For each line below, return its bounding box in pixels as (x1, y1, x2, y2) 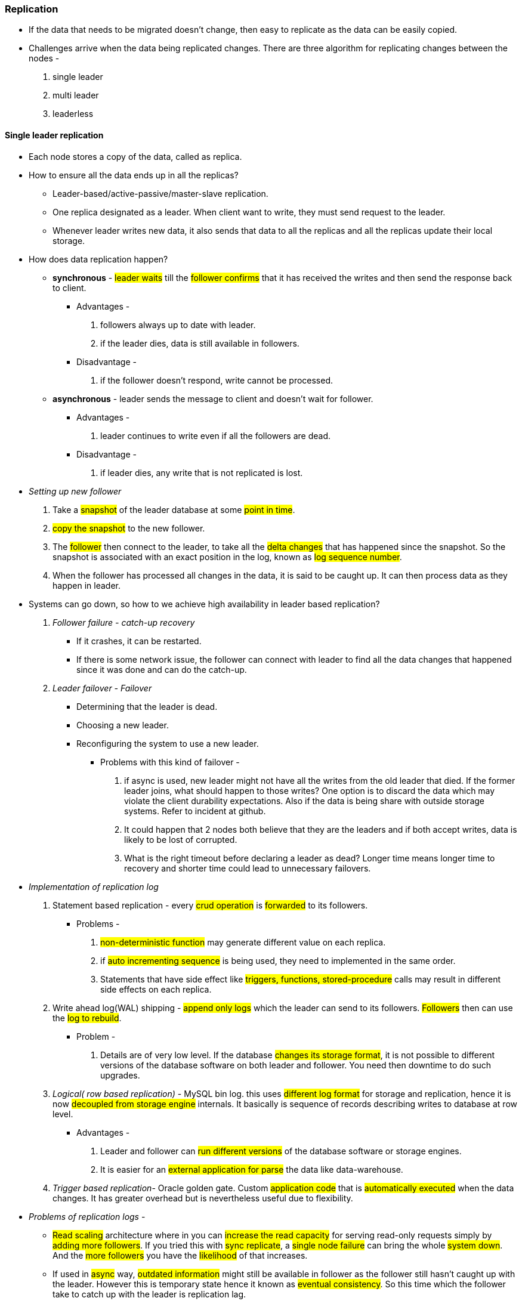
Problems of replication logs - (29, 1211, 146, 1222)
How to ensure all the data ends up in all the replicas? (29, 169, 239, 180)
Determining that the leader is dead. (76, 701, 218, 712)
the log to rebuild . (52, 1012, 122, 1023)
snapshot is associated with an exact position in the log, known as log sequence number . (52, 551, 402, 562)
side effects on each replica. (100, 984, 212, 994)
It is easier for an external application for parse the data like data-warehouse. (100, 1164, 403, 1175)
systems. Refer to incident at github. (124, 805, 266, 816)
